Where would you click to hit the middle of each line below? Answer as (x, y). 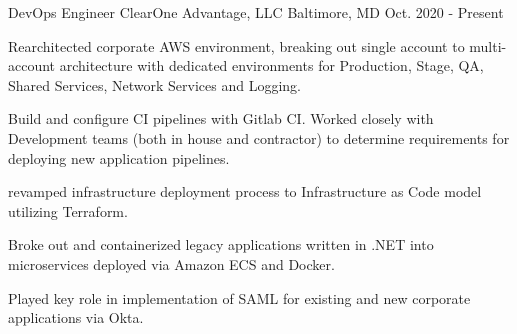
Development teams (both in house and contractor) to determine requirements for (259, 137)
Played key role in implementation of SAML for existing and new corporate (239, 297)
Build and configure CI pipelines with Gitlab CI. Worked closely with (221, 118)
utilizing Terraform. (68, 210)
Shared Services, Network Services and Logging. (154, 84)
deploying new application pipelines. (119, 157)
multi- (488, 45)
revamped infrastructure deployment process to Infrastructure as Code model (245, 191)
